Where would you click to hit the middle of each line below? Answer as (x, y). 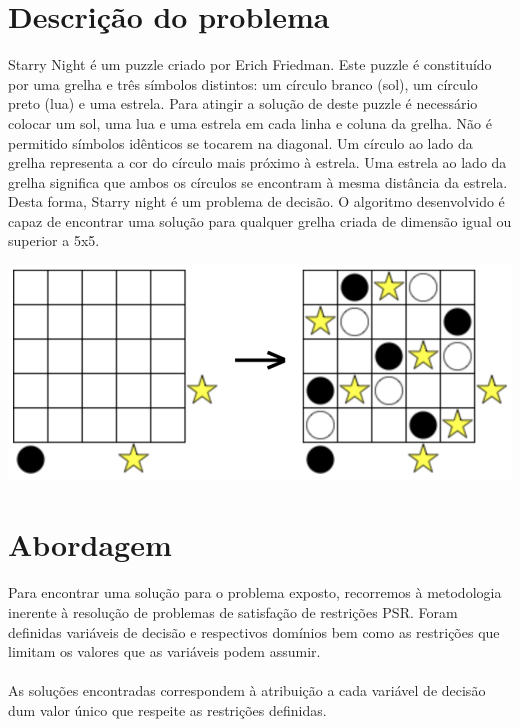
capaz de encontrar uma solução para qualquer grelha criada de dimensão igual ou (260, 220)
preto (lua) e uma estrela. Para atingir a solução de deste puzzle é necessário (243, 103)
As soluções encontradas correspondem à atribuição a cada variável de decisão (247, 690)
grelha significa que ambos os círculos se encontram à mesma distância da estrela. (258, 181)
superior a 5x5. (54, 240)
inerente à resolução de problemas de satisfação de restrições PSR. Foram (233, 611)
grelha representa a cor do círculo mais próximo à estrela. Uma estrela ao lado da (257, 162)
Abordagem (90, 543)
